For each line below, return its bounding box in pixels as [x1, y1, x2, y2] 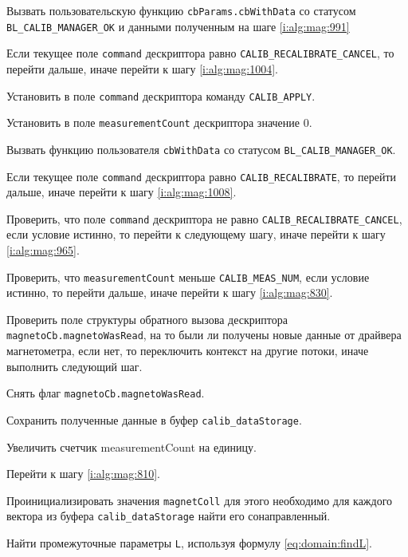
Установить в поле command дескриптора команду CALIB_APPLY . [6, 87, 316, 104]
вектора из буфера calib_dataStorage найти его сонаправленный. [6, 508, 331, 524]
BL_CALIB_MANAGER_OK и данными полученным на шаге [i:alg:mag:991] [6, 18, 350, 34]
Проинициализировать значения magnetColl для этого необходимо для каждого [6, 492, 393, 508]
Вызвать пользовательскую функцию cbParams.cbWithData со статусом [6, 2, 356, 18]
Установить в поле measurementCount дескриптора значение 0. [6, 114, 312, 131]
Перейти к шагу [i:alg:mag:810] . [6, 465, 160, 482]
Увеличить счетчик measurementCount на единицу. [6, 438, 257, 455]
